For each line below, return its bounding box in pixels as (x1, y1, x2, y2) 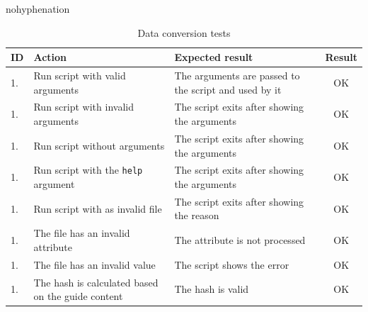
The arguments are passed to (174, 68, 300, 83)
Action (33, 50, 67, 65)
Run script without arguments (33, 138, 165, 152)
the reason (174, 208, 219, 223)
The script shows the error (174, 257, 289, 272)
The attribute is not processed (174, 233, 306, 247)
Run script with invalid (33, 99, 134, 114)
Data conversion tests (137, 25, 231, 40)
